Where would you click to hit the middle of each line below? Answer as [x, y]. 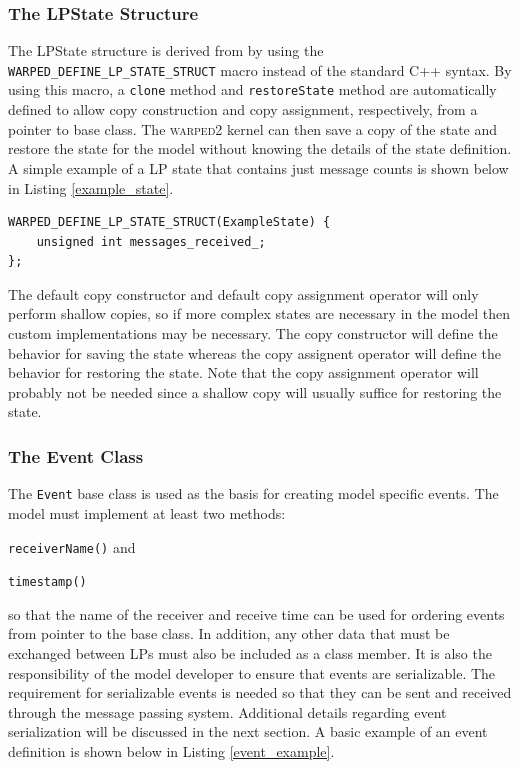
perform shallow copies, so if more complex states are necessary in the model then [259, 313]
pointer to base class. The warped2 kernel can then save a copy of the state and [253, 128]
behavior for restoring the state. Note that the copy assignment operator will [243, 372]
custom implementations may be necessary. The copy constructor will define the [253, 333]
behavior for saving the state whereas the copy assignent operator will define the [254, 352]
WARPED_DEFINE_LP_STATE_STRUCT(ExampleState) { [169, 222]
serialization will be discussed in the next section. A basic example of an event [248, 731]
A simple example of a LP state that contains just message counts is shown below [258, 167]
